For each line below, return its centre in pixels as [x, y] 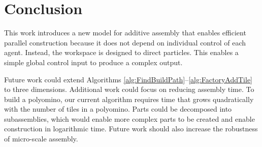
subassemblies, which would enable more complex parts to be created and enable [129, 118]
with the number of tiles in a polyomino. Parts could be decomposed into [118, 109]
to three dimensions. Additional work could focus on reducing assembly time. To [129, 89]
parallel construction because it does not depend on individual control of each [125, 42]
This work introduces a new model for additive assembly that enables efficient [125, 33]
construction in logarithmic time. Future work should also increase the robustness [131, 129]
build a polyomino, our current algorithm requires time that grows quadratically [129, 99]
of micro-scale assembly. [41, 139]
